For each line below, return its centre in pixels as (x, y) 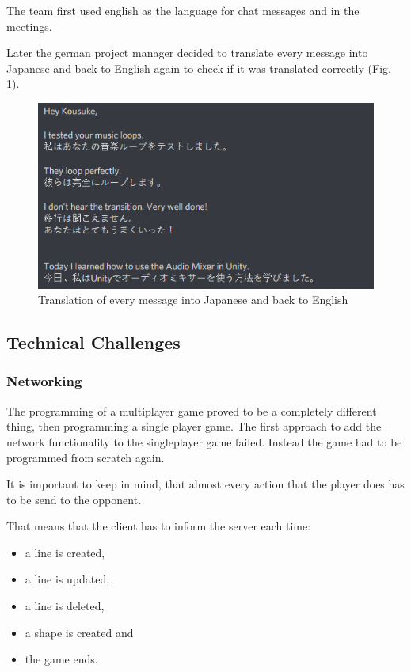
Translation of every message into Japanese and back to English (193, 300)
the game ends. (61, 659)
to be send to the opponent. (74, 499)
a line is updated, (67, 579)
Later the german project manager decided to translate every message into (187, 53)
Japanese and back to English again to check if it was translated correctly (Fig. (199, 68)
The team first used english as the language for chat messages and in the (183, 10)
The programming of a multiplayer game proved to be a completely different (192, 410)
